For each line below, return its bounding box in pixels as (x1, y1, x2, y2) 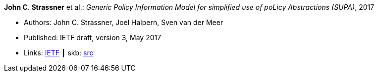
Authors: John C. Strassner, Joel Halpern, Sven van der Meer (24, 18, 223, 26)
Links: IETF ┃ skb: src (24, 49, 94, 57)
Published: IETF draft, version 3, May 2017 (24, 33, 162, 42)
